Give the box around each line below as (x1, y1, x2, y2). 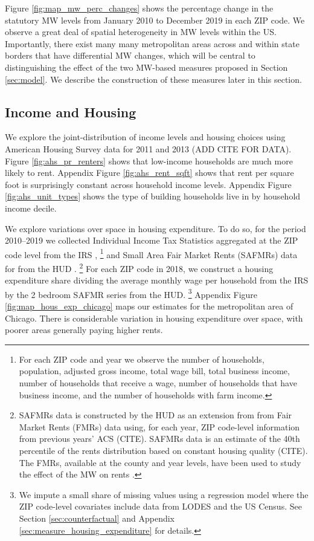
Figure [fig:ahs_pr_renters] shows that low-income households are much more (5, 154, 293, 167)
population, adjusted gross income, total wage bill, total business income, (19, 364, 290, 377)
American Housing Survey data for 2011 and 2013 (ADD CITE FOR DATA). (5, 142, 292, 155)
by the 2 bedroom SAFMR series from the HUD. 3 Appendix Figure (5, 286, 258, 300)
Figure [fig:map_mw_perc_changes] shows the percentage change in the (5, 2, 274, 14)
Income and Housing (5, 102, 136, 121)
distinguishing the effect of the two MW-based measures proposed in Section (5, 60, 288, 73)
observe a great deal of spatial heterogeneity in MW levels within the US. (5, 25, 277, 38)
